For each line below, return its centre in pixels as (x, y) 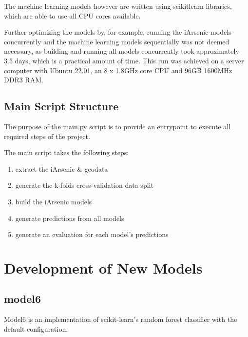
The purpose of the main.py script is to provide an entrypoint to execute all (117, 126)
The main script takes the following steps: (67, 152)
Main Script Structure (61, 106)
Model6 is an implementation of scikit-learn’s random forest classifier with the (121, 319)
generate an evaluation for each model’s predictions (92, 234)
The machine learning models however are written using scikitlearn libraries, (118, 6)
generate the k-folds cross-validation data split (84, 185)
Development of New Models (103, 268)
